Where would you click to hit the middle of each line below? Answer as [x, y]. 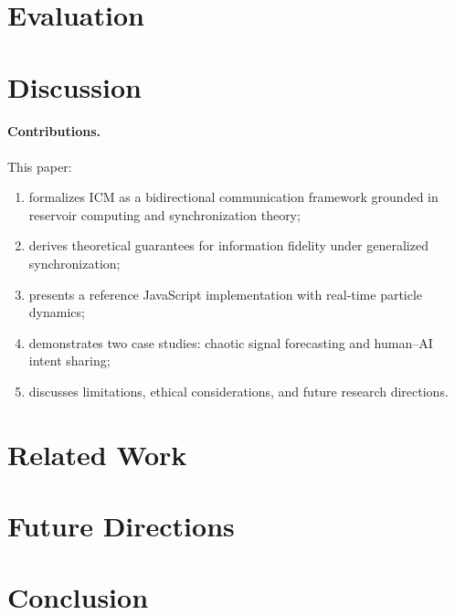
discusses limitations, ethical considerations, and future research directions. [238, 391]
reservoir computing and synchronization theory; [164, 214]
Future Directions [121, 526]
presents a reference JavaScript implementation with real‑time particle [226, 294]
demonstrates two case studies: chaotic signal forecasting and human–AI [231, 342]
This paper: [40, 166]
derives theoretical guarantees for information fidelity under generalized [228, 245]
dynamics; [57, 312]
